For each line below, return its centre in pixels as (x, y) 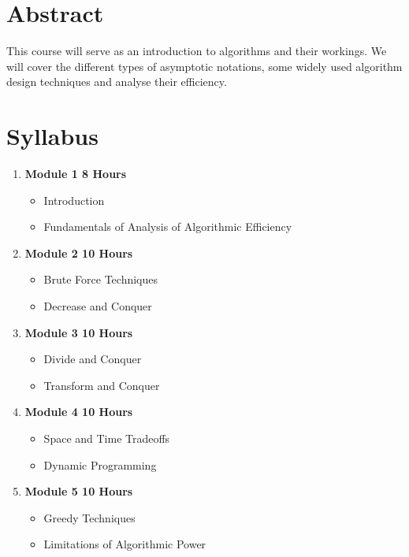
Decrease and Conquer (98, 306)
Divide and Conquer (93, 359)
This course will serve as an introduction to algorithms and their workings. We (197, 51)
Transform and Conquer (102, 385)
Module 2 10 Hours (79, 253)
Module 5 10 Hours (79, 491)
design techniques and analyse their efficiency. (117, 82)
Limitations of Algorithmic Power (125, 544)
